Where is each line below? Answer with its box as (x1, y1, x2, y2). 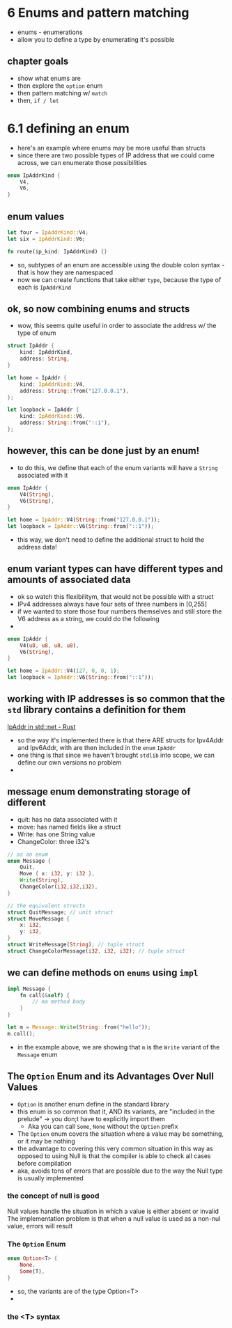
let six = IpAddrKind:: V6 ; (7, 235, 86, 242)
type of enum (17, 329, 56, 337)
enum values (7, 210, 65, 222)
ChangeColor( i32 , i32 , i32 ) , (20, 883, 98, 891)
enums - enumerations (17, 28, 83, 36)
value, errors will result (7, 1221, 73, 1230)
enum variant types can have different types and (7, 563, 224, 575)
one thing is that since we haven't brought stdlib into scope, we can (17, 751, 215, 759)
